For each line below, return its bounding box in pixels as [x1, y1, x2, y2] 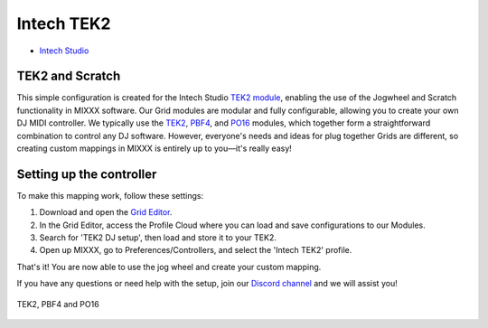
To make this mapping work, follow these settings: [16, 190, 204, 201]
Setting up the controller [16, 166, 157, 182]
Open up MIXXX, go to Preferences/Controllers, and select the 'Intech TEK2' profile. [39, 245, 352, 256]
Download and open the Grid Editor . [39, 207, 173, 218]
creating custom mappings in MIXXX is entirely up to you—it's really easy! [16, 143, 293, 154]
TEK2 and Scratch [16, 69, 121, 84]
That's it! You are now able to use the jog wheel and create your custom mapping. [16, 261, 322, 272]
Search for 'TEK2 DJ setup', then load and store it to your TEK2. [39, 232, 277, 243]
